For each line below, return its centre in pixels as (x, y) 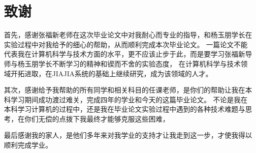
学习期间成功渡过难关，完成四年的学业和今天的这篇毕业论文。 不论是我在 (129, 99)
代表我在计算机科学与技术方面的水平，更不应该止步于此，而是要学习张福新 (125, 54)
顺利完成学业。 (28, 145)
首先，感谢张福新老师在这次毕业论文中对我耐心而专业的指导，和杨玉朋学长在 (128, 35)
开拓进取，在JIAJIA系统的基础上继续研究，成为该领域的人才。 (112, 73)
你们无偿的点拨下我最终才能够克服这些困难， (97, 118)
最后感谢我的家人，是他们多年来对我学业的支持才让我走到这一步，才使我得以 (128, 135)
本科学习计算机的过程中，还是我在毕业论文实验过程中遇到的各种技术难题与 (125, 109)
